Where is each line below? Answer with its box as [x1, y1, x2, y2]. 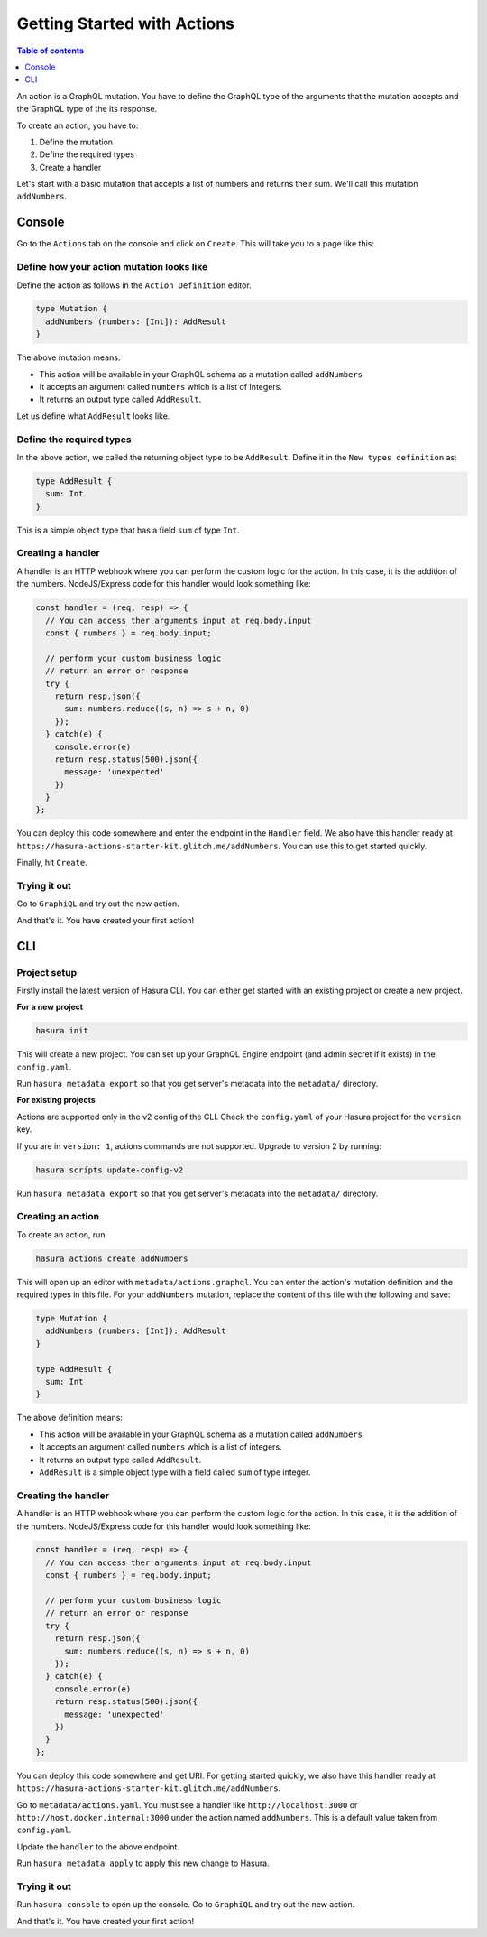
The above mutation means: [16, 352, 121, 363]
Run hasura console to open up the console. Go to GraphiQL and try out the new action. [16, 1899, 355, 1910]
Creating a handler [16, 547, 100, 560]
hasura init [35, 1025, 89, 1036]
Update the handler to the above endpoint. [16, 1841, 180, 1852]
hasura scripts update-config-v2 [35, 1164, 184, 1175]
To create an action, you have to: [16, 120, 139, 131]
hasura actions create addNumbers [35, 1253, 188, 1264]
